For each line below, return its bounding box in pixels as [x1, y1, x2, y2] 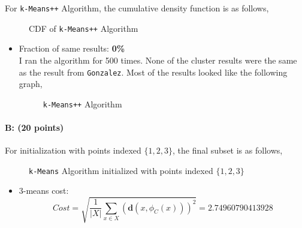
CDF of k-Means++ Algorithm [29, 22, 138, 34]
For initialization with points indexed [5, 144, 141, 157]
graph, [19, 77, 43, 90]
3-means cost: [19, 184, 69, 197]
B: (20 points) [5, 121, 64, 133]
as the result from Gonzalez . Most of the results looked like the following [19, 65, 288, 78]
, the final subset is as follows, [173, 144, 283, 157]
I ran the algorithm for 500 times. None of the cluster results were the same [19, 53, 297, 66]
